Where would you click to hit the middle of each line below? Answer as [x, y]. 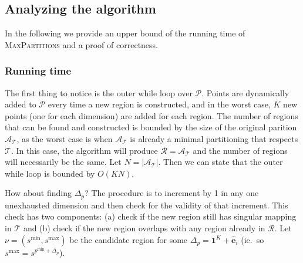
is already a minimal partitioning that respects [214, 138]
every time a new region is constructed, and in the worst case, [159, 104]
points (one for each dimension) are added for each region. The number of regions [151, 115]
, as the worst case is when [65, 138]
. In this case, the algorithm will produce [84, 150]
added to [21, 104]
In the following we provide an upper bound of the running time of [125, 33]
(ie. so [253, 239]
